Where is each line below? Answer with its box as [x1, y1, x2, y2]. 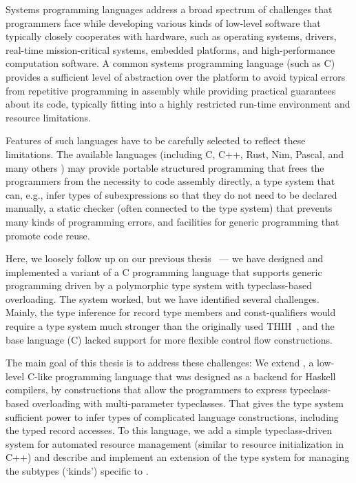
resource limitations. [6, 110, 91, 124]
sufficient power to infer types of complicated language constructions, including [6, 409, 339, 424]
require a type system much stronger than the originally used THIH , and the [6, 319, 335, 333]
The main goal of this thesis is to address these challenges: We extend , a [6, 355, 314, 370]
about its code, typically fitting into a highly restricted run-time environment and [6, 97, 350, 111]
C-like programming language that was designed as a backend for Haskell [27, 368, 336, 383]
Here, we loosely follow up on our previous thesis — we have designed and [6, 251, 324, 266]
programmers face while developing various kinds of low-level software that [6, 15, 321, 30]
